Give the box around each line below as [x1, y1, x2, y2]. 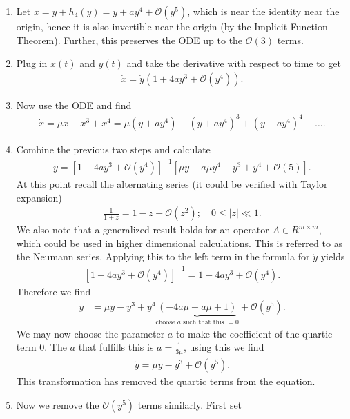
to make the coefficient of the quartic [175, 326, 333, 340]
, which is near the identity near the [187, 4, 340, 18]
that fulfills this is [78, 340, 154, 354]
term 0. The [16, 340, 67, 354]
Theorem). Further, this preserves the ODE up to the [16, 32, 243, 47]
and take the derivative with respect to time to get [126, 56, 341, 70]
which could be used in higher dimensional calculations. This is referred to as [16, 235, 343, 250]
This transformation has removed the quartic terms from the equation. [16, 374, 315, 389]
